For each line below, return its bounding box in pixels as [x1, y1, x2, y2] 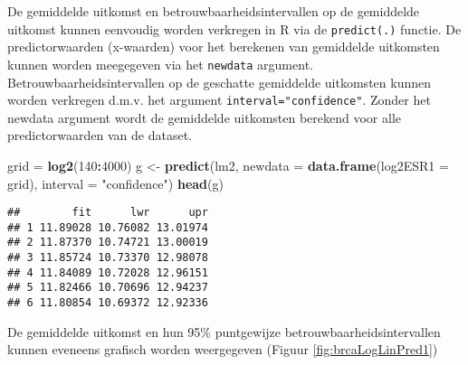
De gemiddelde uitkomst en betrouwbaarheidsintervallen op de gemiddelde [7, 2, 420, 20]
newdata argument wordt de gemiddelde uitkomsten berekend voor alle [7, 108, 402, 126]
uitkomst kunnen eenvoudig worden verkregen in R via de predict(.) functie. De [7, 19, 462, 38]
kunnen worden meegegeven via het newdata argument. [7, 54, 313, 73]
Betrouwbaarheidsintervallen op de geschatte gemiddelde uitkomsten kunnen [7, 72, 431, 91]
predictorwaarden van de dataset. [7, 126, 192, 145]
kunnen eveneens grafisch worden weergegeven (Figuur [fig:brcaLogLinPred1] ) [7, 340, 438, 359]
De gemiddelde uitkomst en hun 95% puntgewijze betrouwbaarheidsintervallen [7, 322, 441, 341]
